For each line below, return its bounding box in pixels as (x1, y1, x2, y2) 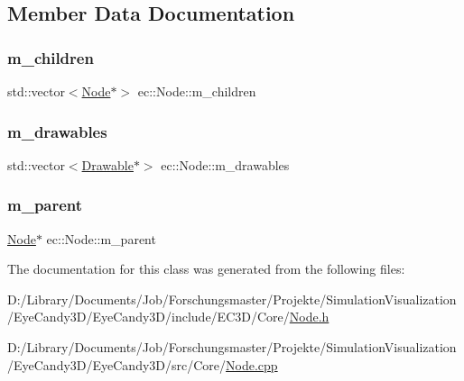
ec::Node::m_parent (46, 229, 156, 248)
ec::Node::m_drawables (161, 155, 290, 174)
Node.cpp (226, 355, 278, 374)
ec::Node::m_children (137, 82, 256, 100)
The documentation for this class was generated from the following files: (7, 259, 405, 278)
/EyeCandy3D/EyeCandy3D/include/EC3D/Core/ (7, 307, 290, 326)
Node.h (289, 307, 329, 326)
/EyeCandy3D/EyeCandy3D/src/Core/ (7, 355, 227, 374)
